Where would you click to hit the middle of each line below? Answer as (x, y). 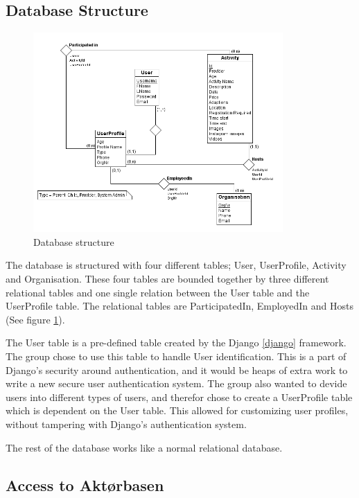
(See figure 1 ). (35, 319)
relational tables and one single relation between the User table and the (158, 292)
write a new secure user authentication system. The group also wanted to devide (176, 383)
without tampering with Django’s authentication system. (126, 424)
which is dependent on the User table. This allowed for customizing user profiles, (177, 410)
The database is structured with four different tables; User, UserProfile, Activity (176, 265)
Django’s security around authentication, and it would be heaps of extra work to (177, 370)
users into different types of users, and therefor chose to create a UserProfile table (179, 397)
